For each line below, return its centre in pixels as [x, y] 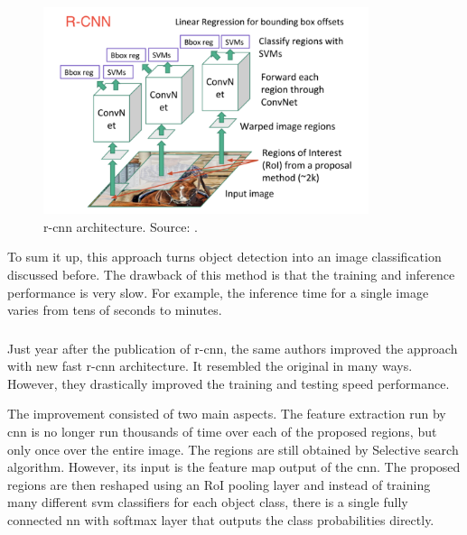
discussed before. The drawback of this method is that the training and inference [231, 274]
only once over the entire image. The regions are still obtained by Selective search [233, 449]
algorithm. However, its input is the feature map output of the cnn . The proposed [234, 467]
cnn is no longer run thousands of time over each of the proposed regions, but [222, 432]
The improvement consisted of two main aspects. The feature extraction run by [227, 414]
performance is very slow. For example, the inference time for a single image [218, 292]
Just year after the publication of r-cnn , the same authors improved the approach [233, 348]
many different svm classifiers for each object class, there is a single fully [208, 502]
